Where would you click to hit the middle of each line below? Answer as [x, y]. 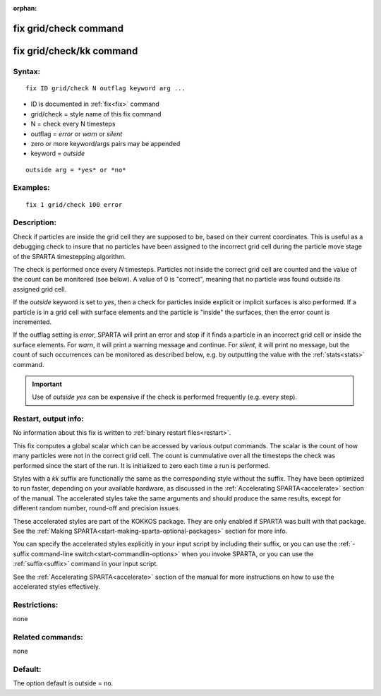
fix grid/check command [68, 28]
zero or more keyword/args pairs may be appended [105, 143]
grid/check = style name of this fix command [96, 114]
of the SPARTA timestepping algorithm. [69, 256]
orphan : [25, 8]
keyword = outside [58, 154]
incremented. [32, 322]
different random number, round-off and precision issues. [97, 508]
